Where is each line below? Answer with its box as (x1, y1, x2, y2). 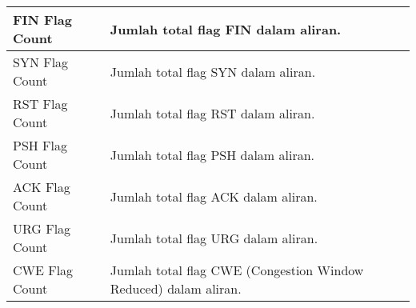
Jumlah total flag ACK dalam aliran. (110, 186, 318, 206)
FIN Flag (13, 10, 72, 29)
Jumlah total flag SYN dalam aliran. (110, 62, 316, 81)
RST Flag (13, 94, 68, 113)
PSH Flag (13, 136, 68, 154)
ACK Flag (13, 178, 70, 196)
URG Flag (13, 219, 71, 238)
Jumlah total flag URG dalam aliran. (110, 228, 318, 247)
